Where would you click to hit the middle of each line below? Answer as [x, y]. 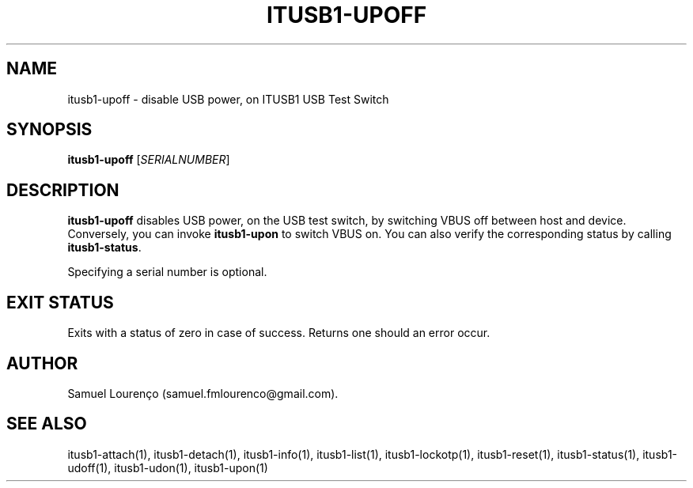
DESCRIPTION [63, 190]
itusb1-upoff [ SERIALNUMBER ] [149, 160]
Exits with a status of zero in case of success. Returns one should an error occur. [279, 333]
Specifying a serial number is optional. [167, 272]
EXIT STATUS [60, 302]
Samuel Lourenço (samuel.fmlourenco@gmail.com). [203, 393]
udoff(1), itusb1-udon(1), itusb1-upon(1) [168, 467]
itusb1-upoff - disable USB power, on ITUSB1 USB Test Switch [228, 99]
